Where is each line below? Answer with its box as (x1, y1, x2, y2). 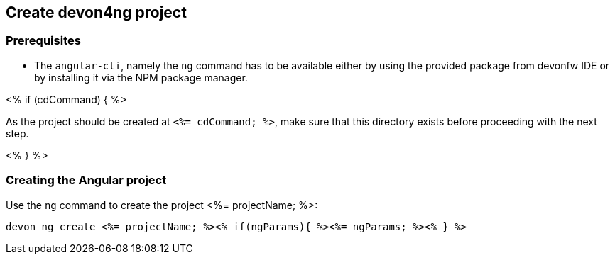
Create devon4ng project (6, 4, 187, 21)
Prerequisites (6, 33, 81, 48)
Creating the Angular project (6, 173, 167, 188)
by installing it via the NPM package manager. (34, 71, 248, 84)
